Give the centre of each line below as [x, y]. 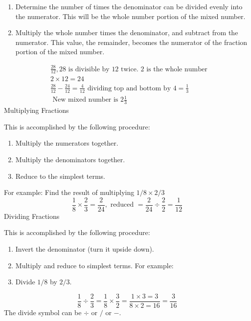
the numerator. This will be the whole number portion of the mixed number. [130, 16]
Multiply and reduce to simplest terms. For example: [94, 265]
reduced [122, 205]
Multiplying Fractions [36, 110]
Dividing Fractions [32, 216]
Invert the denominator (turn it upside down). [85, 248]
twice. [130, 69]
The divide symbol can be [43, 312]
